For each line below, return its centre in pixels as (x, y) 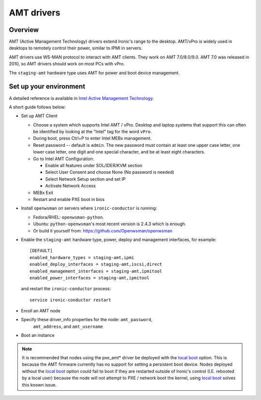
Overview (24, 30)
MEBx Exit (43, 192)
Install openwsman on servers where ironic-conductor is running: (89, 208)
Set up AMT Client (39, 116)
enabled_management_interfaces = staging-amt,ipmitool (96, 271)
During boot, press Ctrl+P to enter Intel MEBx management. (92, 138)
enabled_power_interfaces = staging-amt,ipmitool (90, 278)
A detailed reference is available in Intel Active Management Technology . (81, 98)
